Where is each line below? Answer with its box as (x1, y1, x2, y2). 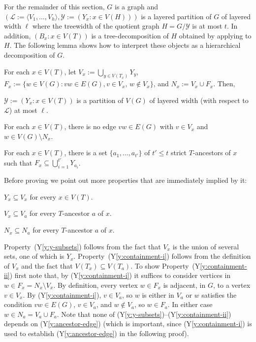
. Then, (213, 78, 235, 89)
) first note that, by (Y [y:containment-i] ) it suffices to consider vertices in (9, 270, 231, 280)
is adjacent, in (163, 280, 206, 290)
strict (170, 147, 187, 158)
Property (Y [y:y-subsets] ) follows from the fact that (4, 241, 161, 251)
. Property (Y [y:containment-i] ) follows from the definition (73, 251, 251, 261)
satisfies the (201, 289, 237, 300)
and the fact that (21, 260, 73, 271)
